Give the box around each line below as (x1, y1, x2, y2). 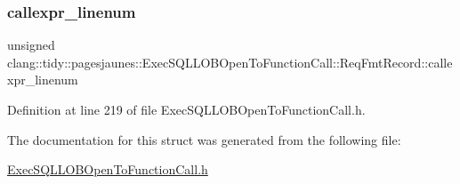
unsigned (7, 36, 55, 54)
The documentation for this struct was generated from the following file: (7, 130, 401, 148)
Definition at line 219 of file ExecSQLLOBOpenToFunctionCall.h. (7, 100, 366, 118)
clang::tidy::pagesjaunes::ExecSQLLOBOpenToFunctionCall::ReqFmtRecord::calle (7, 52, 453, 71)
